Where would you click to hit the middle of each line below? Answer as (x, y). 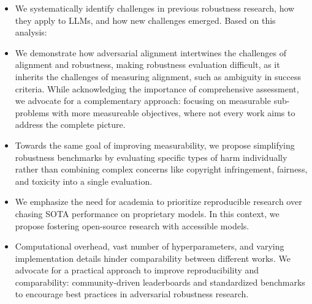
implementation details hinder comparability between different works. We (153, 258)
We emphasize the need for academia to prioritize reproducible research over (158, 202)
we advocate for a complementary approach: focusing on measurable (143, 101)
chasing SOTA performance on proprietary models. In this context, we (147, 213)
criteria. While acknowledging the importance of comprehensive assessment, (157, 88)
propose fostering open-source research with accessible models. (132, 225)
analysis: (31, 32)
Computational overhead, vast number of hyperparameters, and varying (150, 246)
